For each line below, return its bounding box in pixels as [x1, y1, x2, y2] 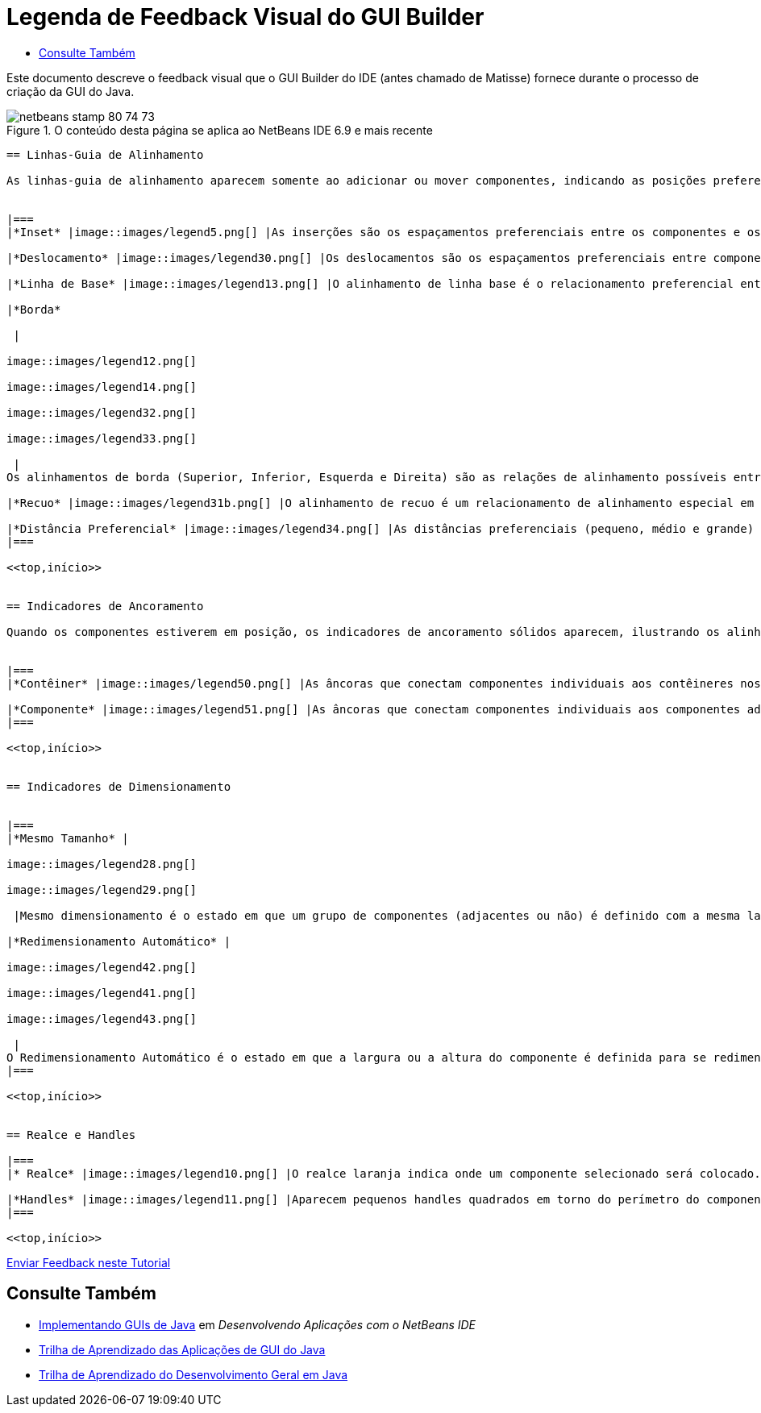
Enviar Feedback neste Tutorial [6, 1255, 171, 1270]
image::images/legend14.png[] [6, 380, 198, 393]
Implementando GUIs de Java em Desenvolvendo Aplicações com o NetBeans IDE [39, 1317, 476, 1332]
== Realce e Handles [6, 1128, 136, 1141]
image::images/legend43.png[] [6, 1012, 198, 1025]
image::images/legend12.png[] [6, 354, 198, 368]
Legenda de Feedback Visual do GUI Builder [6, 3, 484, 31]
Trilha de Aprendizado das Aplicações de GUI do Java [39, 1342, 326, 1357]
